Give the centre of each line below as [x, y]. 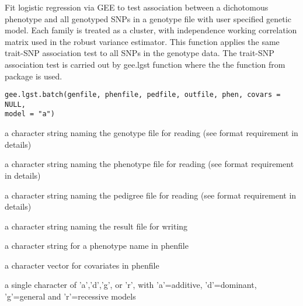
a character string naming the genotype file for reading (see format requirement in [151, 133]
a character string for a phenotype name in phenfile [97, 246]
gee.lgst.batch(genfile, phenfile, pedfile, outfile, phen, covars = [143, 95]
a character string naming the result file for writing [96, 226]
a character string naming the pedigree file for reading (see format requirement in [151, 195]
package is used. [34, 76]
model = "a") [30, 114]
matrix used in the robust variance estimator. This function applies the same [142, 41]
